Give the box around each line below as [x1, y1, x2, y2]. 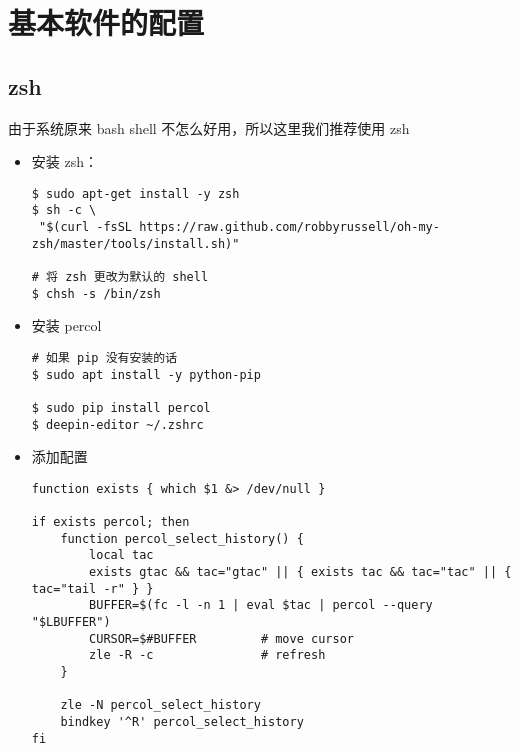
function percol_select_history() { [60, 531, 304, 546]
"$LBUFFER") [31, 615, 111, 630]
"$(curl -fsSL [38, 220, 133, 235]
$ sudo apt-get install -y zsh [31, 186, 240, 201]
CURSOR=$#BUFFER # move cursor [89, 631, 354, 646]
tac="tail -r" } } [31, 581, 154, 596]
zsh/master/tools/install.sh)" [31, 236, 240, 251]
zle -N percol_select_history [60, 698, 261, 713]
